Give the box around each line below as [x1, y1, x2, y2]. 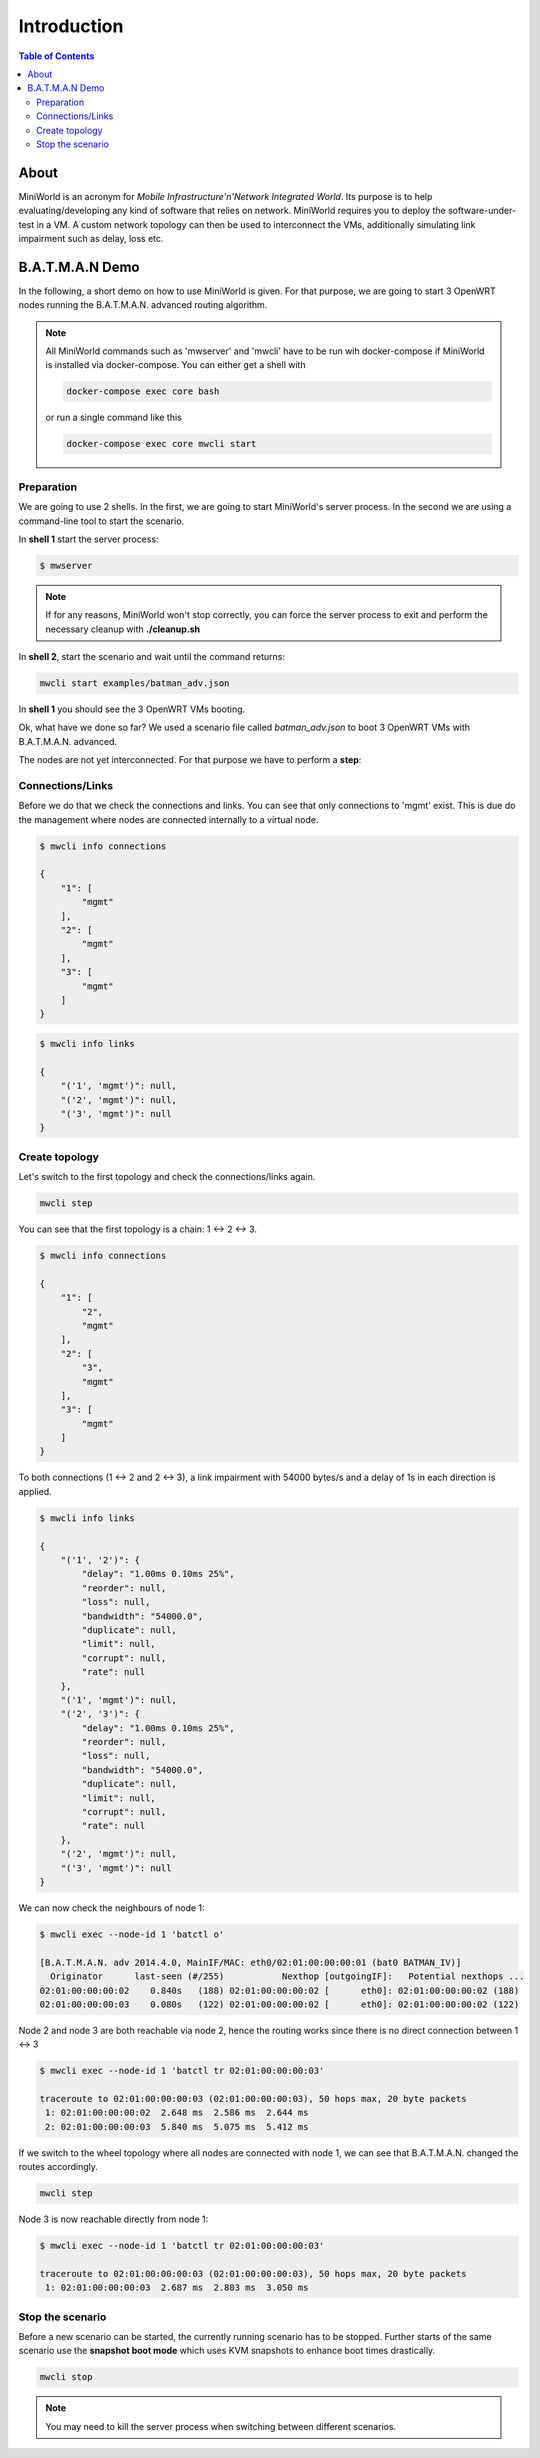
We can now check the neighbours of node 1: [18, 1901, 205, 1914]
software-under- [447, 205, 517, 217]
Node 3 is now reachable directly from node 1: [18, 2213, 209, 2225]
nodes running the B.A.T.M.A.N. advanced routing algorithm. [18, 299, 268, 311]
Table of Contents [18, 50, 95, 62]
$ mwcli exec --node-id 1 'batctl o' [39, 1928, 225, 1940]
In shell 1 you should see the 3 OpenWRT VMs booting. [18, 703, 246, 715]
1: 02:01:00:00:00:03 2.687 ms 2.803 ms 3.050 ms [45, 2282, 309, 2294]
